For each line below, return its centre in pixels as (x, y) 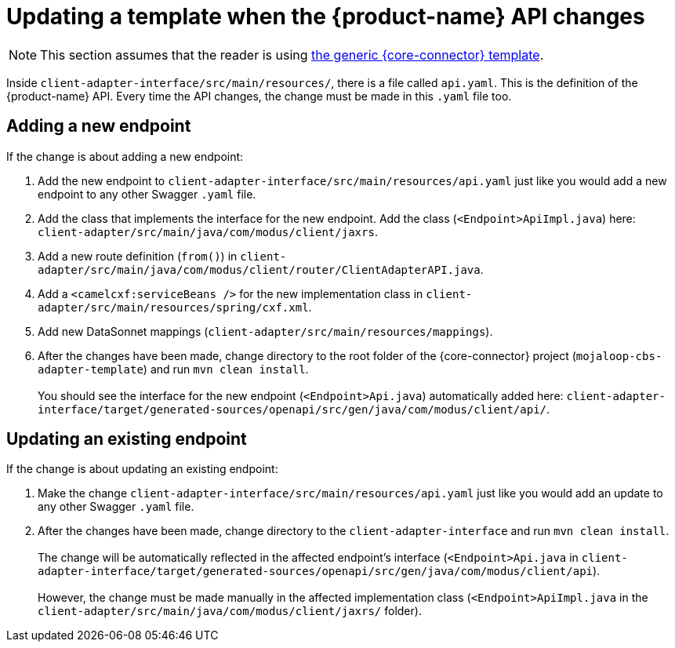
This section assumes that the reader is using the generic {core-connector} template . (292, 55)
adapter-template (91, 369)
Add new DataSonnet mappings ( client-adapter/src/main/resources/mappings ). (265, 331)
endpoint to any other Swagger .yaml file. (147, 194)
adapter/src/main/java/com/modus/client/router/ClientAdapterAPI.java (259, 269)
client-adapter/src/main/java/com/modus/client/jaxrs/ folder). (230, 611)
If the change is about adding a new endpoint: (125, 156)
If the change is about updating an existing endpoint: (142, 469)
